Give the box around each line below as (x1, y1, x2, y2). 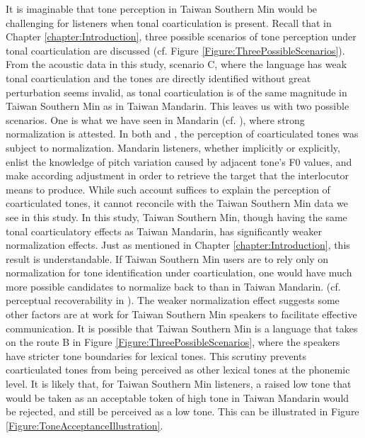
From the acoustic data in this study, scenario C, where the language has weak (6, 57, 347, 72)
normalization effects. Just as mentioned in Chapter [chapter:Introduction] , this (6, 237, 350, 252)
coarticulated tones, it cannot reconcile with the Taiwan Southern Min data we (6, 196, 348, 210)
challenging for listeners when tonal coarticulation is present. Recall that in (6, 15, 332, 30)
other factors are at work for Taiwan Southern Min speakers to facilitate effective (6, 307, 357, 322)
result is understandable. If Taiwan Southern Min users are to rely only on (6, 251, 329, 266)
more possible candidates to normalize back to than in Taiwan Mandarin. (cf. (6, 279, 341, 293)
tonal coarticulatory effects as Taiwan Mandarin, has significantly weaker (6, 223, 322, 238)
